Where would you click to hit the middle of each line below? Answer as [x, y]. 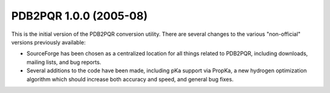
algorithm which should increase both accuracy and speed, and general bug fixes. [130, 79]
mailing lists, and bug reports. [64, 62]
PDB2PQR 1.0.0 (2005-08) [79, 16]
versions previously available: [49, 42]
